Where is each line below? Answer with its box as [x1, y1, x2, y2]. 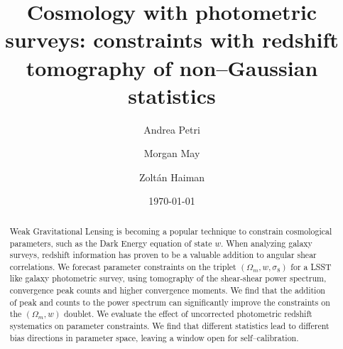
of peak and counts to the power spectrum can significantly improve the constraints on [9, 296, 330, 308]
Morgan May [143, 146, 200, 161]
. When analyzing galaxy [221, 237, 312, 249]
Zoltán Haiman [138, 169, 205, 184]
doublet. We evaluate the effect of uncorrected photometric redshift [64, 308, 312, 320]
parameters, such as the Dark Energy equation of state [9, 237, 212, 249]
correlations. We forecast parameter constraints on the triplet [9, 260, 236, 272]
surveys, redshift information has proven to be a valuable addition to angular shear [9, 249, 317, 261]
